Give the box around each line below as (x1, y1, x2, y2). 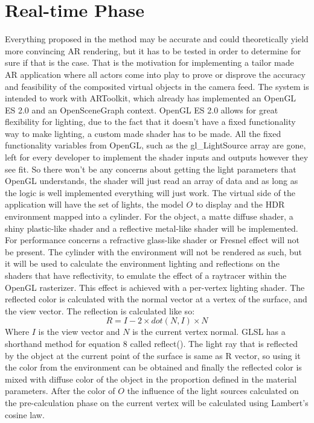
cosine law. (5, 408, 45, 421)
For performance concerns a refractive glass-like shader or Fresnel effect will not (5, 234, 300, 246)
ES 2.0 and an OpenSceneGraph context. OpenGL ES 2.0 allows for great (5, 103, 278, 116)
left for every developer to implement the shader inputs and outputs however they (5, 151, 309, 164)
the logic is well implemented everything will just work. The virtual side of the (5, 186, 295, 199)
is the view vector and (38, 325, 120, 338)
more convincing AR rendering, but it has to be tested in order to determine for (5, 44, 301, 57)
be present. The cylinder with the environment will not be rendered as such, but (5, 245, 302, 258)
